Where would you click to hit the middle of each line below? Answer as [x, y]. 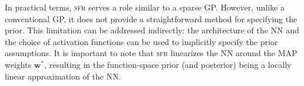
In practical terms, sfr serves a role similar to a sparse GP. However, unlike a [145, 7]
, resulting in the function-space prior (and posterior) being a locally [168, 64]
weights [18, 64]
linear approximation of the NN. [63, 76]
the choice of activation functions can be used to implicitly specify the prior [141, 41]
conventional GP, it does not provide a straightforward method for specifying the [151, 18]
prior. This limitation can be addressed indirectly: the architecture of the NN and [152, 30]
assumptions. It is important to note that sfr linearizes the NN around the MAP [151, 53]
